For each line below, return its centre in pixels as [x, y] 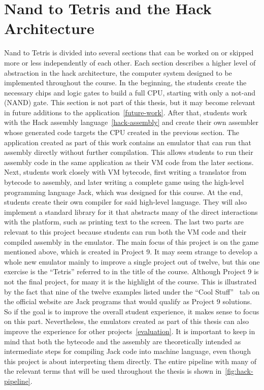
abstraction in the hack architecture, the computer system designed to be [118, 72]
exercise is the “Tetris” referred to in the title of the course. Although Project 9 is [131, 271]
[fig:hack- [239, 371]
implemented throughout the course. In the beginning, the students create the [125, 83]
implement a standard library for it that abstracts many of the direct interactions [131, 212]
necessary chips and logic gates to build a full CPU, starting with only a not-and [130, 92]
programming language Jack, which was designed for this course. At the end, [124, 192]
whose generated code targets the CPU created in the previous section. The [122, 132]
